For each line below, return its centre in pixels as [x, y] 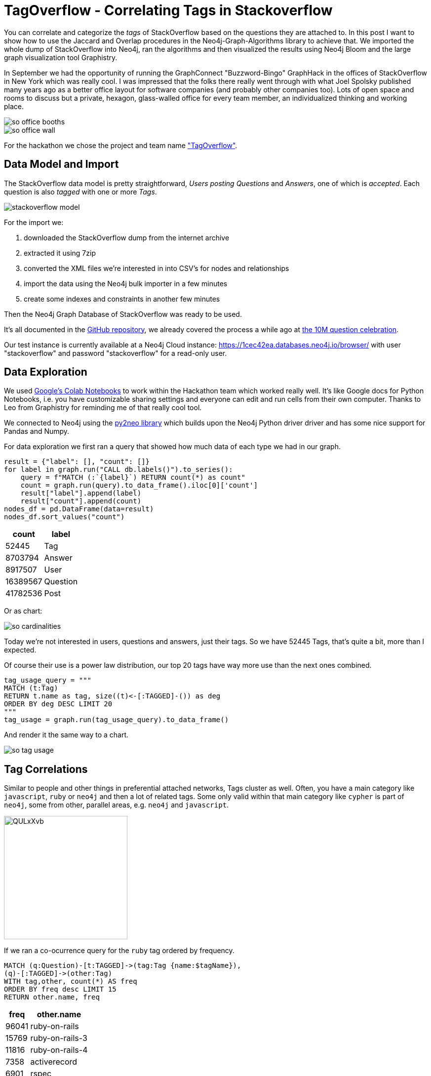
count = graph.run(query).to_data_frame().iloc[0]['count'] [139, 485]
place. [14, 106]
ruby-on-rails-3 [59, 1038]
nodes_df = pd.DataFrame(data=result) [79, 509]
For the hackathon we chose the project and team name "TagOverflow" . [121, 145]
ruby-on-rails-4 [59, 1050]
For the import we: [34, 222]
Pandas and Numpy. [37, 431]
